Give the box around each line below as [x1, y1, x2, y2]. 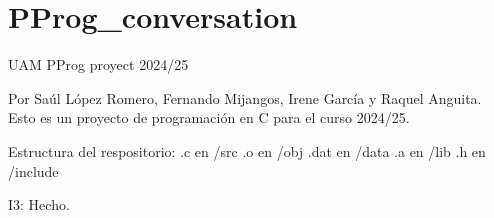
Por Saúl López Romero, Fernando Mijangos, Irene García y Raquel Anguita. [8, 87, 482, 108]
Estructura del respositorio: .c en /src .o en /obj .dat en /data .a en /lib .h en [8, 140, 486, 161]
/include [8, 160, 59, 181]
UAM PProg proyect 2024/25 [8, 54, 189, 75]
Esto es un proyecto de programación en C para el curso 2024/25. [8, 107, 410, 128]
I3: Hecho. [8, 194, 70, 215]
